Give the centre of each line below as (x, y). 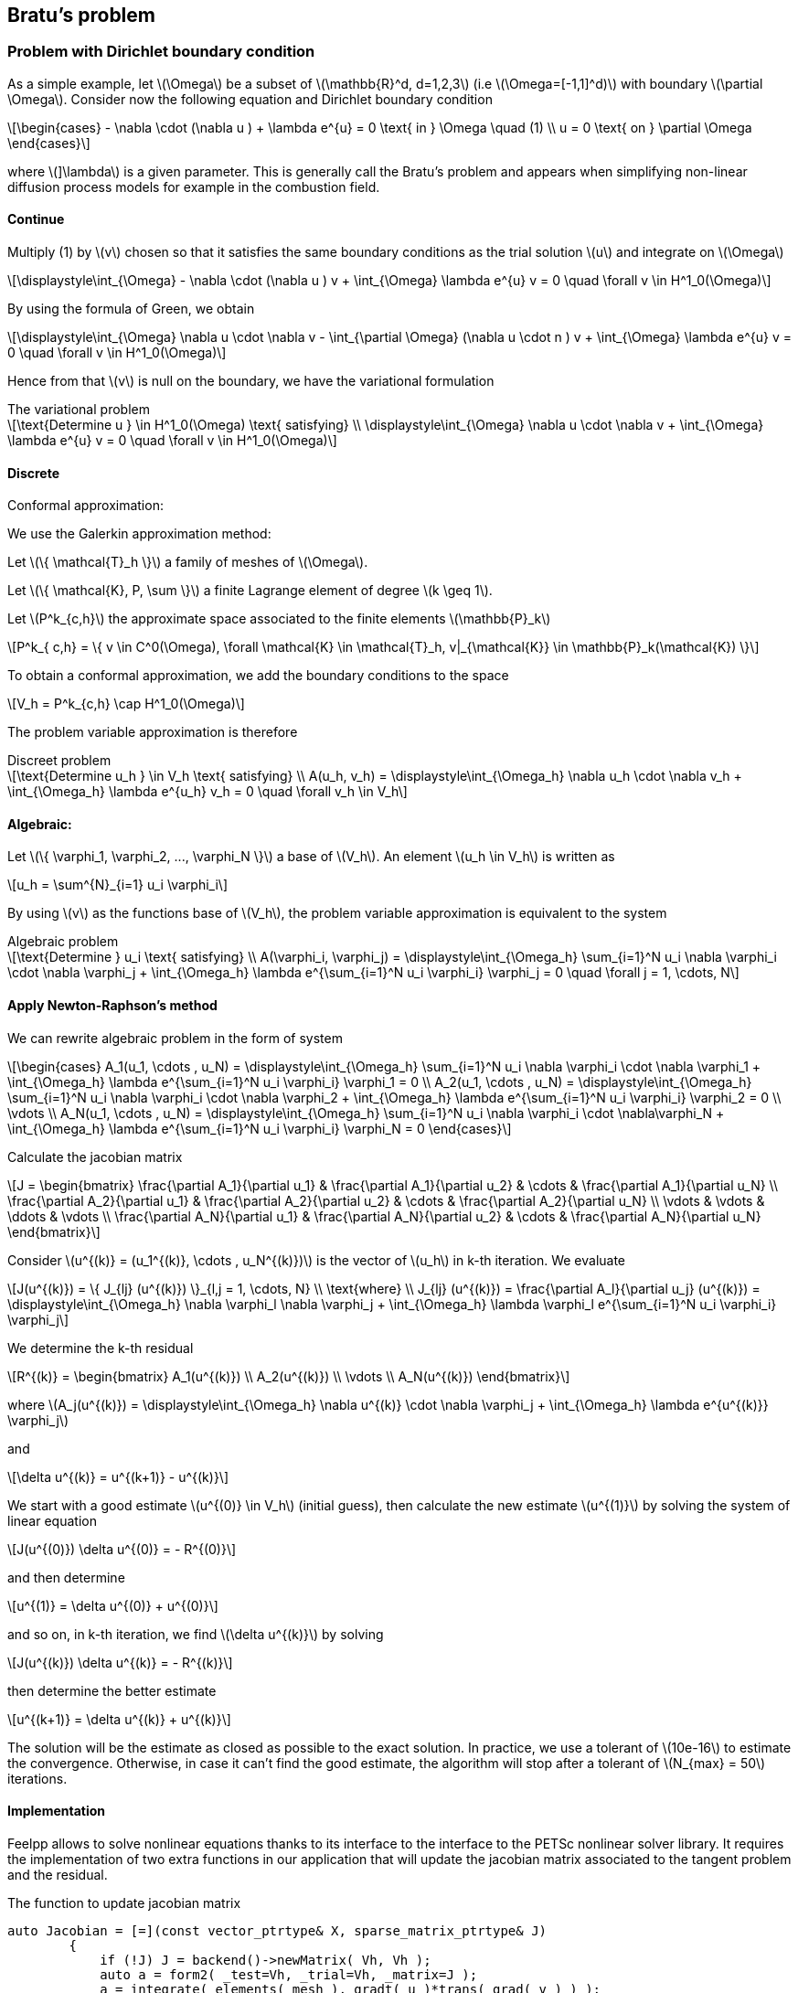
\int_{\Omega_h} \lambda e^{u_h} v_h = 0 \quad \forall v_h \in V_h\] (207, 792)
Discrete (34, 473)
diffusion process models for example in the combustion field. (194, 187)
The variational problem (79, 410)
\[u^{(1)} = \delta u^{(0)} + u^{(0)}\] (113, 1605)
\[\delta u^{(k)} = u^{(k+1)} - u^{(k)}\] (118, 1476)
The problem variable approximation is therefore (153, 732)
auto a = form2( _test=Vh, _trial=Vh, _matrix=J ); (289, 1974)
